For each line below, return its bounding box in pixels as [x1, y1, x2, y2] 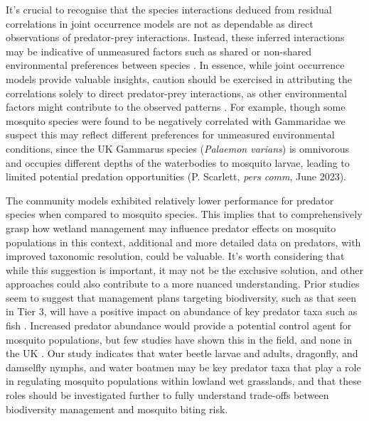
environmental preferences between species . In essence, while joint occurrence [6, 58, 345, 72]
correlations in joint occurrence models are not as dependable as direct [6, 16, 314, 31]
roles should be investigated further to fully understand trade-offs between [6, 388, 329, 403]
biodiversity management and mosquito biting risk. [6, 401, 228, 416]
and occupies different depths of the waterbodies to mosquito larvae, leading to [6, 155, 350, 170]
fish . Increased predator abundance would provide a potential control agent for [6, 318, 352, 333]
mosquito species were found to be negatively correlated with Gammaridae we [6, 113, 346, 128]
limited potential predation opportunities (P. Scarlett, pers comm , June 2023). [6, 169, 346, 184]
